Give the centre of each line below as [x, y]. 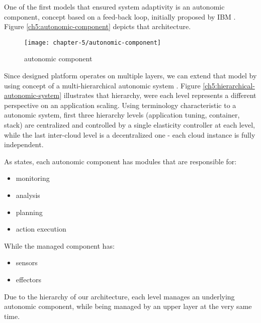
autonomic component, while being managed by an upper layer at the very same [128, 306]
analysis [28, 195]
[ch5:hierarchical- [229, 85]
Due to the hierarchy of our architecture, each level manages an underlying [119, 296]
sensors [27, 262]
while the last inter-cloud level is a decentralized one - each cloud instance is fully [130, 134]
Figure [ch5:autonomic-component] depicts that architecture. [98, 26]
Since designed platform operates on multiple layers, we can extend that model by [130, 76]
